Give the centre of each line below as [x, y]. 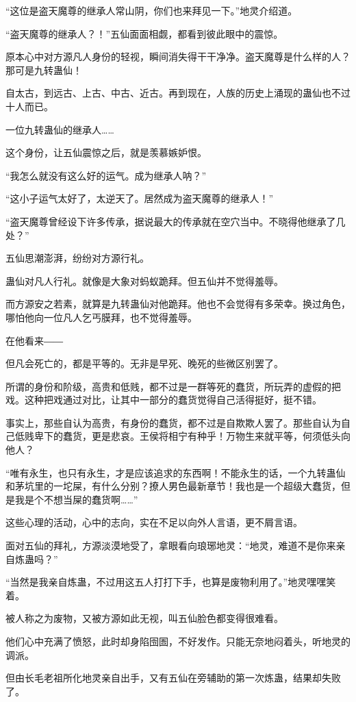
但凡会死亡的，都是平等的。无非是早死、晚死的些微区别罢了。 [144, 363]
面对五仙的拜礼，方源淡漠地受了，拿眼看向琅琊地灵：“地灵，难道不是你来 [171, 546]
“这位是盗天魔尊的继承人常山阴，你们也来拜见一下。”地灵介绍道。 [152, 10]
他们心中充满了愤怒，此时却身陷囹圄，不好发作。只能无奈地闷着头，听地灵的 [178, 641]
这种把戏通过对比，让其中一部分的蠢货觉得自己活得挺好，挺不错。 [173, 400]
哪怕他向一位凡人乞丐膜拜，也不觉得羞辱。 [101, 317]
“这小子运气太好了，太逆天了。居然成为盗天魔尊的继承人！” [140, 198]
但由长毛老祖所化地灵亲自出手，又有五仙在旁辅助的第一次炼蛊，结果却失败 [173, 678]
